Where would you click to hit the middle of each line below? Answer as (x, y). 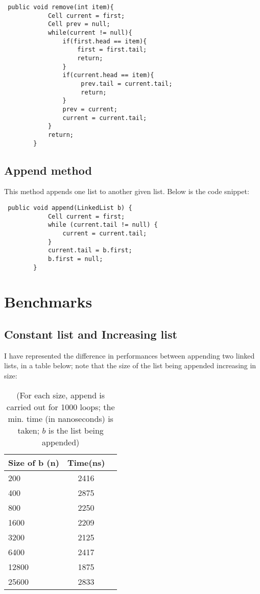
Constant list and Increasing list (91, 334)
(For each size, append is (61, 395)
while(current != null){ (90, 32)
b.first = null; (75, 259)
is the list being (76, 430)
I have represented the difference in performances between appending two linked (129, 355)
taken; (29, 430)
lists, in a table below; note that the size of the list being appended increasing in (130, 365)
